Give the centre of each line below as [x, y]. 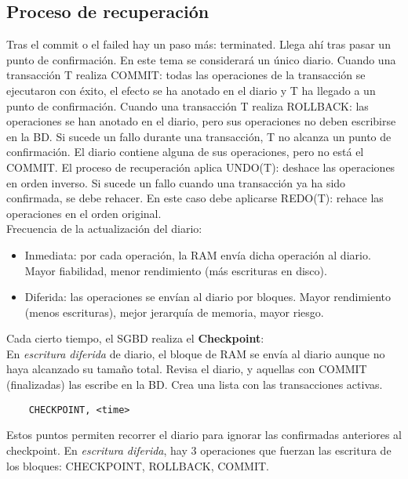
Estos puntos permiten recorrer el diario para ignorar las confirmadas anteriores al [204, 435]
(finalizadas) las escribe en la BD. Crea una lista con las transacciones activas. [195, 385]
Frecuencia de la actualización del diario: [104, 229]
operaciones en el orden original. [84, 213]
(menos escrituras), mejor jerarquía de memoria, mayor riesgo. [174, 312]
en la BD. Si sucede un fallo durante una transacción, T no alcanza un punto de [199, 136]
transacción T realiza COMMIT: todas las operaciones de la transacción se [186, 75]
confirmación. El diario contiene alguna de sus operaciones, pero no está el [185, 152]
